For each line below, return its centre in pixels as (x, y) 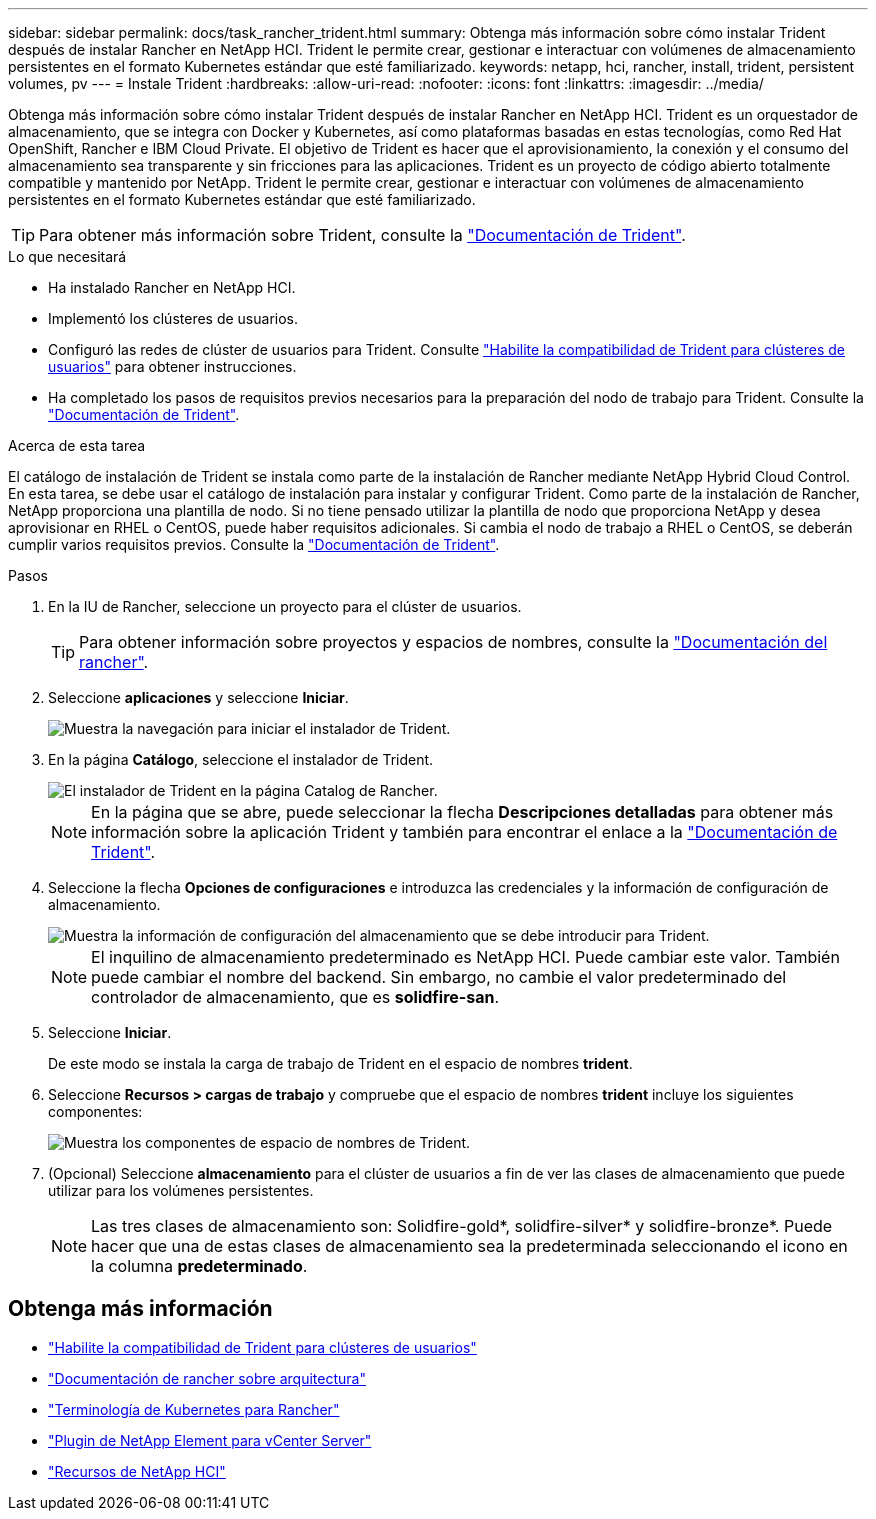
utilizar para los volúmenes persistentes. (181, 1190)
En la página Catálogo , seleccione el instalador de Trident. (241, 759)
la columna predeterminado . (199, 1266)
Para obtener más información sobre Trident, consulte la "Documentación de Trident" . (362, 235)
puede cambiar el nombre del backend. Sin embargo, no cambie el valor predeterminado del (439, 977)
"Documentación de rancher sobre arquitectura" (207, 1378)
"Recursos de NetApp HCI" (137, 1471)
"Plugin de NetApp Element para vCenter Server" (210, 1440)
